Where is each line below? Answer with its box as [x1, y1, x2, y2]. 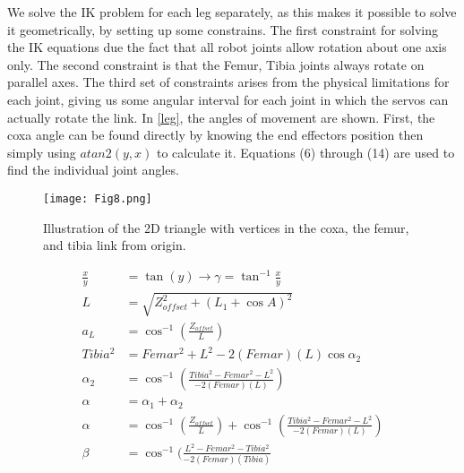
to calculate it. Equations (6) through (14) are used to [156, 142, 455, 161]
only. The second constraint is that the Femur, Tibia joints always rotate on [7, 55, 425, 73]
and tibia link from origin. [43, 236, 186, 254]
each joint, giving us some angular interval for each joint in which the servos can [7, 90, 449, 108]
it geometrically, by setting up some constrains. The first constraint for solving [7, 20, 439, 39]
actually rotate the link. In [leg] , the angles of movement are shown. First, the [7, 107, 435, 126]
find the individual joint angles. [7, 160, 179, 179]
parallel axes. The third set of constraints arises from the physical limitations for [7, 73, 450, 91]
